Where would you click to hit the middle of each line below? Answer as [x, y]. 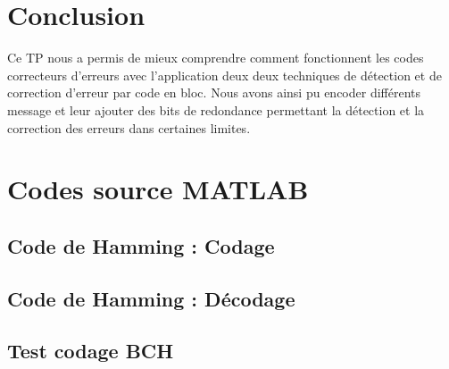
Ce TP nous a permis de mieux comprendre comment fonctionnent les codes [216, 58]
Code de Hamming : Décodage [151, 298]
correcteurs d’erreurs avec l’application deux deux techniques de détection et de [224, 75]
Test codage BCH [91, 351]
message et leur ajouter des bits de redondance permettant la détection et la [216, 109]
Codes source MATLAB [158, 189]
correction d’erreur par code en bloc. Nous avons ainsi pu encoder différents [214, 92]
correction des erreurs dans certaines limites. [129, 127]
